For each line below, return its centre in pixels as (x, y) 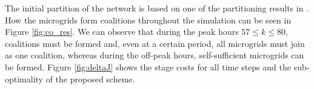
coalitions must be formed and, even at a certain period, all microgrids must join (155, 43)
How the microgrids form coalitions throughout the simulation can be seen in (148, 20)
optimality (24, 78)
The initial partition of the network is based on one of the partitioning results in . (157, 8)
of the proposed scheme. (90, 78)
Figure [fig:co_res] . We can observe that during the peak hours (122, 32)
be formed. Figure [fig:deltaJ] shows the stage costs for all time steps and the (148, 66)
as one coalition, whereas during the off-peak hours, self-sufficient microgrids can (155, 55)
